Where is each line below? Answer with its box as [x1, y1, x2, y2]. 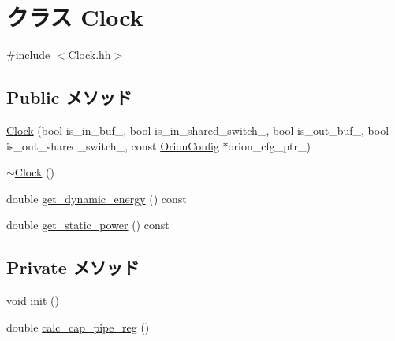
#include [6, 46, 50, 63]
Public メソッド [6, 85, 132, 109]
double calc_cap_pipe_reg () [6, 318, 150, 335]
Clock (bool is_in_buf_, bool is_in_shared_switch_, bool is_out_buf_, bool [6, 121, 389, 138]
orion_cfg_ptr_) [228, 137, 311, 154]
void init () [6, 292, 59, 309]
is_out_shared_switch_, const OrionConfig [6, 137, 219, 154]
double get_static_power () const [6, 217, 170, 233]
